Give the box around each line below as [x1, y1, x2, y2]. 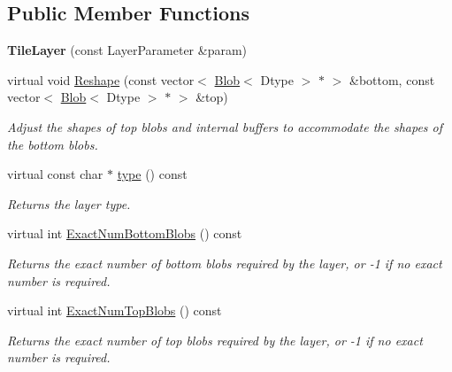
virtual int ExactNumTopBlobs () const [7, 301, 222, 320]
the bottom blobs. [7, 135, 98, 153]
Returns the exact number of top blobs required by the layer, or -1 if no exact [7, 330, 423, 349]
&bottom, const [349, 70, 435, 89]
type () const [117, 165, 188, 183]
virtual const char [7, 165, 103, 183]
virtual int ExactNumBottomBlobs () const [7, 224, 242, 243]
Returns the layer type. [7, 194, 131, 213]
